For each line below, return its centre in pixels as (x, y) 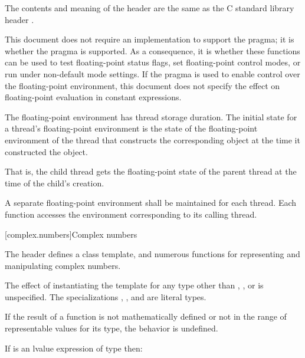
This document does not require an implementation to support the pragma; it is (150, 39)
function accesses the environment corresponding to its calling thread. (131, 214)
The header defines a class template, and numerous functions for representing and (152, 254)
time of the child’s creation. (55, 183)
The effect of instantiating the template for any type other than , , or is (134, 285)
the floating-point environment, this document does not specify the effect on (142, 85)
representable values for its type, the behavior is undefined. (111, 328)
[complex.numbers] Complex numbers (71, 234)
